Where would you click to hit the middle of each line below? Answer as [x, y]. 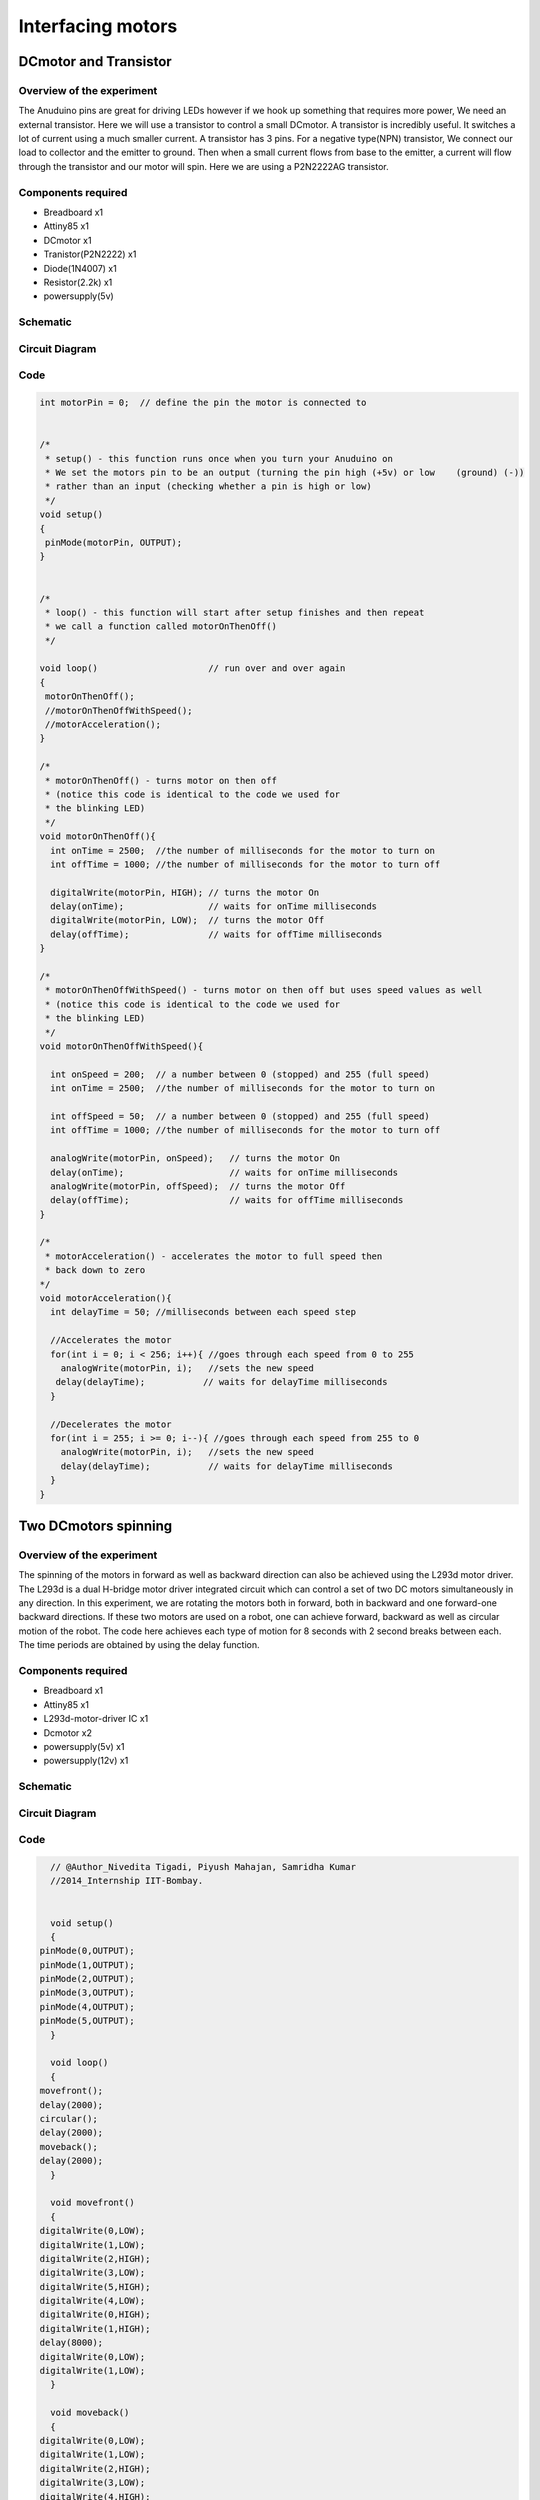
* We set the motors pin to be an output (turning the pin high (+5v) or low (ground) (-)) [285, 472]
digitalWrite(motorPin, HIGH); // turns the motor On [185, 892]
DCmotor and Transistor [95, 61]
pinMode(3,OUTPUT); [87, 1993]
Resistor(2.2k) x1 [78, 282]
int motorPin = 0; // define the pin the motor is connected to [203, 403]
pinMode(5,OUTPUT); [87, 2021]
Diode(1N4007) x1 [80, 268]
